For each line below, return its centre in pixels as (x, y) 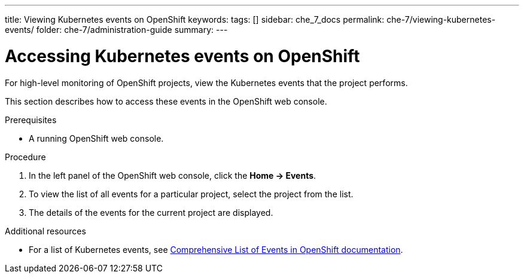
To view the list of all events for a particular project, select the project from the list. (191, 194)
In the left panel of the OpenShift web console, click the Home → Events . (173, 175)
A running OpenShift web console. (96, 138)
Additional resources (45, 231)
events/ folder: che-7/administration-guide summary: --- (116, 30)
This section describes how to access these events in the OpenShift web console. (166, 101)
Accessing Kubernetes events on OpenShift (182, 56)
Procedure (25, 157)
